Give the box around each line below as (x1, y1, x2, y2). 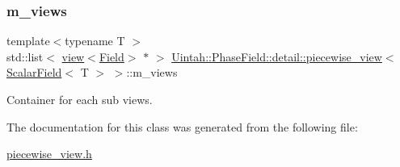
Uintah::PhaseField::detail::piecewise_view (171, 48, 382, 65)
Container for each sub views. (6, 91, 153, 107)
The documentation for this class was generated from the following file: (6, 118, 358, 135)
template (6, 32, 50, 49)
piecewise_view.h (6, 145, 92, 162)
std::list (6, 48, 44, 65)
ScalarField (6, 64, 62, 81)
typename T (65, 32, 125, 49)
